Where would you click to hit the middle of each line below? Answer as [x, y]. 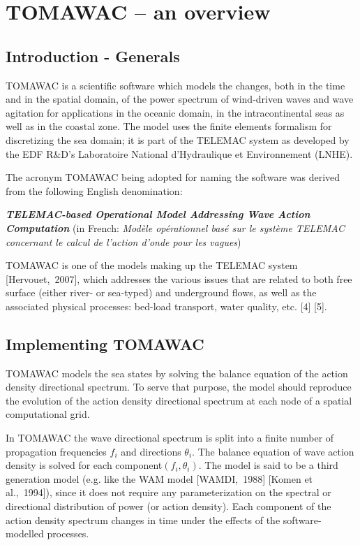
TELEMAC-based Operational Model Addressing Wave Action [158, 214]
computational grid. [48, 414]
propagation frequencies [56, 451]
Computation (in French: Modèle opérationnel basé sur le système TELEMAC [175, 227]
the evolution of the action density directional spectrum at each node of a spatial [179, 400]
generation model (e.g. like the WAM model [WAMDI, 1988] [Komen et [159, 478]
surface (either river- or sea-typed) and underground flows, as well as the [161, 292]
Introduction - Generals [93, 56]
